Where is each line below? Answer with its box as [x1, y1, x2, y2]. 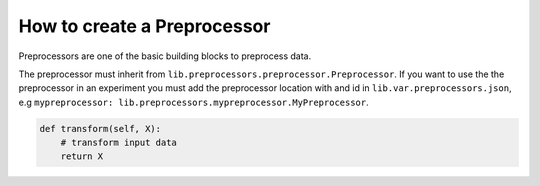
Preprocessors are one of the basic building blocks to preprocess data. [18, 50, 312, 62]
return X [60, 151, 104, 162]
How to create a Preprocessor [18, 15, 271, 37]
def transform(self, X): [39, 123, 162, 134]
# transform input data [60, 137, 177, 149]
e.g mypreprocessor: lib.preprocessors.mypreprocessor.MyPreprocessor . [18, 96, 369, 108]
